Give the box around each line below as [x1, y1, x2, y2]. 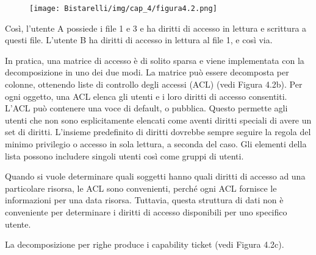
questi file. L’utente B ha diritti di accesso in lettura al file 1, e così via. [5, 33, 273, 46]
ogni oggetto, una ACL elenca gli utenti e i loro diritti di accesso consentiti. [5, 89, 287, 102]
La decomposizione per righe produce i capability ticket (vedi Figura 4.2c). [5, 238, 284, 251]
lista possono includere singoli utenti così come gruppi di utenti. [5, 149, 244, 162]
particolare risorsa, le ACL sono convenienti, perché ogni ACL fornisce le [5, 181, 277, 194]
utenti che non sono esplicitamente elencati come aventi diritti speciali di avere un [5, 113, 312, 126]
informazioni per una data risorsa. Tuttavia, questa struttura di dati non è [5, 194, 284, 206]
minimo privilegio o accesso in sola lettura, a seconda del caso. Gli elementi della [5, 138, 307, 150]
